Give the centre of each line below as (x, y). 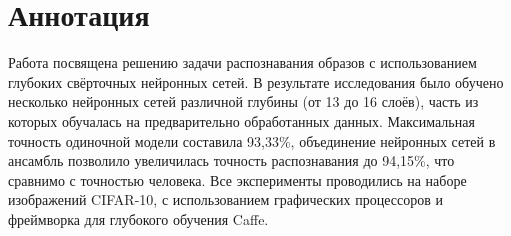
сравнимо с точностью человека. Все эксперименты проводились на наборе (237, 179)
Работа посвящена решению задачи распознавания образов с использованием (242, 62)
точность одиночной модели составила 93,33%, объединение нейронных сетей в (252, 140)
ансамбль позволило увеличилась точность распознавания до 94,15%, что (231, 160)
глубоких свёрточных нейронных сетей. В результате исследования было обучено (256, 81)
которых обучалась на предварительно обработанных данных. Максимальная (241, 120)
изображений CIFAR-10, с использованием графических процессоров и (225, 199)
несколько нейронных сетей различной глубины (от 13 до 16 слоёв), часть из (243, 101)
